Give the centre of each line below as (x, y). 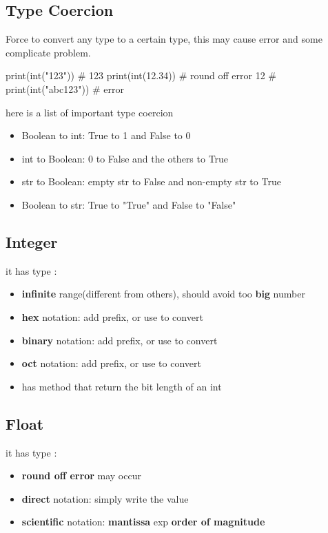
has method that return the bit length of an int (122, 386)
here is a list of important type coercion (90, 112)
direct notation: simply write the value (105, 498)
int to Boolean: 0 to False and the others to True (125, 158)
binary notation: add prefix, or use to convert (120, 340)
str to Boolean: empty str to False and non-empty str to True (151, 181)
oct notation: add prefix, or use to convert (111, 363)
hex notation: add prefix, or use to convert (112, 316)
